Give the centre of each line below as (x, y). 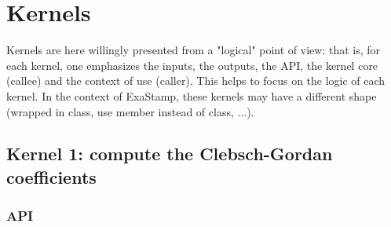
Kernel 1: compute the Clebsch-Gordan (170, 154)
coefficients (51, 176)
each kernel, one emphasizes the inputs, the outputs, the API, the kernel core (192, 65)
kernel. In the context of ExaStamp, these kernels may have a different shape (192, 95)
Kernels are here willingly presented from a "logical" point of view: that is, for (194, 50)
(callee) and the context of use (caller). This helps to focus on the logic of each (196, 81)
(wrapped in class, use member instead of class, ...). (130, 111)
